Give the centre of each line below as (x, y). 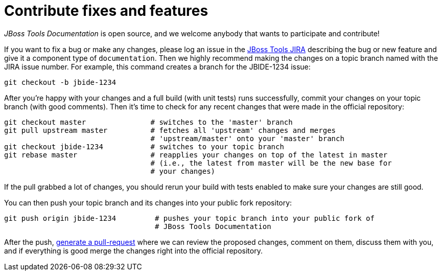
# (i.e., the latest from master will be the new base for (271, 163)
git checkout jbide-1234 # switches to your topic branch (144, 146)
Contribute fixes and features (106, 11)
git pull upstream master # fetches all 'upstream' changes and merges (170, 130)
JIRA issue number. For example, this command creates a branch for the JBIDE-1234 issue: (157, 66)
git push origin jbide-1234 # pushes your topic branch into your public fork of (189, 218)
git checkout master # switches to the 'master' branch (148, 122)
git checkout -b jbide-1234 (60, 82)
